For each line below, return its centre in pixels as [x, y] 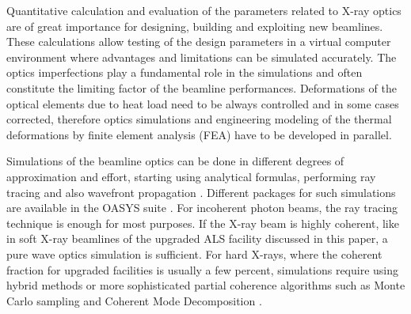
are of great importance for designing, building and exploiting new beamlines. [195, 26]
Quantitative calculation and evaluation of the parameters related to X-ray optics [204, 10]
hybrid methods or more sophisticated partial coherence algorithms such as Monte [206, 285]
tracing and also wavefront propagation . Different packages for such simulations [201, 192]
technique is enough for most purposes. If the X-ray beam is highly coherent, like [203, 223]
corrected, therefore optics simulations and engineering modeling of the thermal [199, 119]
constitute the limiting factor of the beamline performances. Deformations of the [202, 87]
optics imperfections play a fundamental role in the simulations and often [185, 72]
